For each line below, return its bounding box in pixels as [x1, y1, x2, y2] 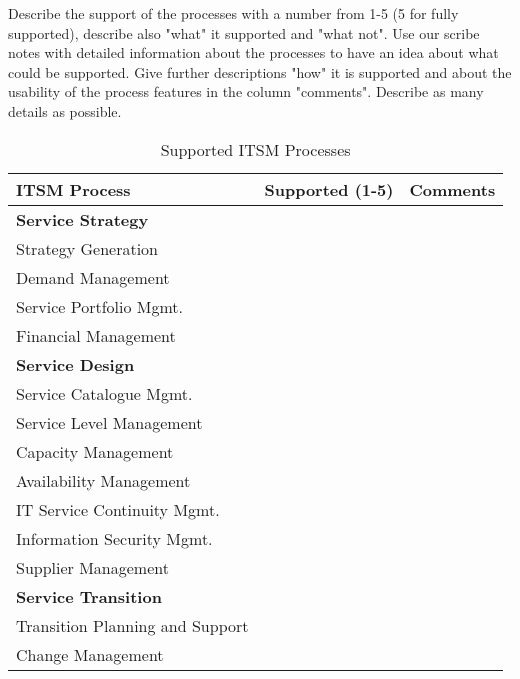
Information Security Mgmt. [16, 526, 213, 550]
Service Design [16, 352, 135, 376]
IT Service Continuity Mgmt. [16, 497, 220, 521]
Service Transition [16, 584, 162, 608]
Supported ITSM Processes [160, 137, 351, 161]
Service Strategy [16, 207, 149, 231]
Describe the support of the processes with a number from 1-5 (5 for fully [8, 3, 459, 23]
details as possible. [8, 100, 122, 121]
